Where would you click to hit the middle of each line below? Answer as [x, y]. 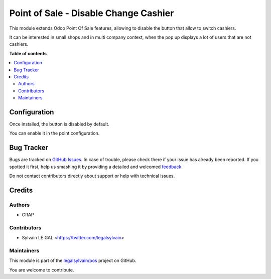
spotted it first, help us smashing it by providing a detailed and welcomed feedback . [96, 167]
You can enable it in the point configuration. [54, 133]
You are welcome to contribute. [42, 270]
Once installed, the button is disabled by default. [59, 124]
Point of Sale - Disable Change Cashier [92, 13]
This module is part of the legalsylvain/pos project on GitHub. [73, 260]
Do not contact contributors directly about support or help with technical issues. [92, 176]
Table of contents [28, 53]
